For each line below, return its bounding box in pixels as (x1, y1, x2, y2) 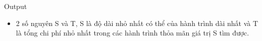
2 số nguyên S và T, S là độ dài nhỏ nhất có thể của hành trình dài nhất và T (16, 17, 258, 28)
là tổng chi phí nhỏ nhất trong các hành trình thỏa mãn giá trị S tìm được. (16, 27, 249, 38)
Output (4, 1, 27, 11)
